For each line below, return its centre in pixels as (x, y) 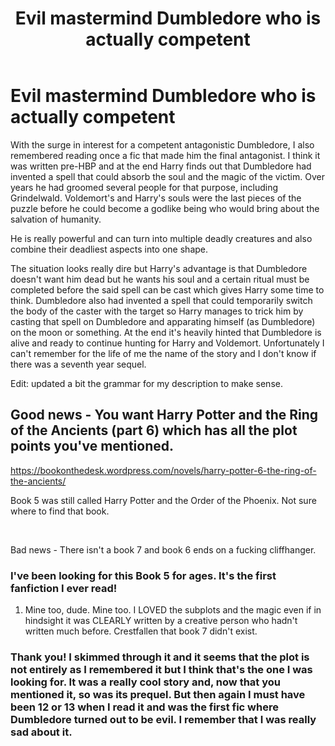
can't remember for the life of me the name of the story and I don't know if (163, 353)
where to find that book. (60, 511)
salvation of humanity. (56, 219)
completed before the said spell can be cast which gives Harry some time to (167, 289)
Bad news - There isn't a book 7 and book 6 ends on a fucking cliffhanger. (163, 549)
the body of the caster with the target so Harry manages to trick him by (157, 311)
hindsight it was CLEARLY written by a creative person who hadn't (161, 621)
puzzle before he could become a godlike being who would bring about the (165, 208)
